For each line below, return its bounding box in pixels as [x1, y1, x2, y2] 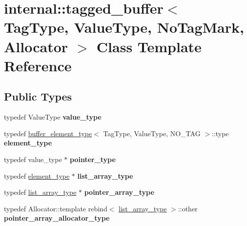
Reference [4, 55, 72, 75]
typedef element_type [4, 170, 70, 181]
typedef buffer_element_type [4, 128, 92, 138]
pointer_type [69, 154, 116, 164]
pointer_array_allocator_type [4, 213, 110, 223]
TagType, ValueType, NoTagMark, [4, 17, 244, 37]
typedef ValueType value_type [4, 112, 102, 122]
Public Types [4, 89, 72, 104]
